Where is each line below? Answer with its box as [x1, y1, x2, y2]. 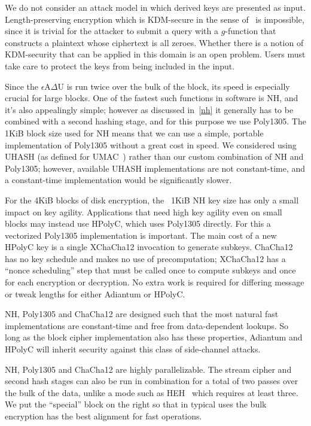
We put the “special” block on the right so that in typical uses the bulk [5, 398, 267, 410]
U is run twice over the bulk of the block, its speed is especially [57, 80, 290, 92]
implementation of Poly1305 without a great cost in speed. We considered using [5, 138, 297, 151]
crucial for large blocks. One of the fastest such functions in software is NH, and [5, 92, 298, 104]
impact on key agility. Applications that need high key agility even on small [5, 205, 282, 218]
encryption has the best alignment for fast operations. [5, 410, 202, 422]
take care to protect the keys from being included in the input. [5, 59, 235, 72]
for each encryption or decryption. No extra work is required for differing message [5, 276, 304, 288]
